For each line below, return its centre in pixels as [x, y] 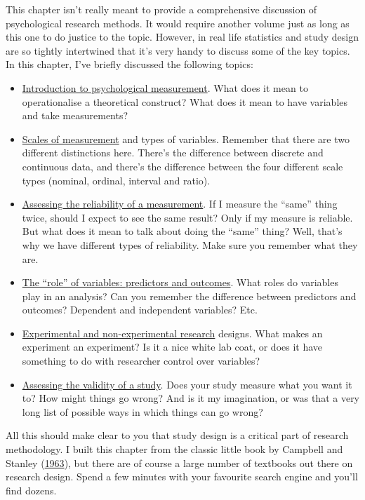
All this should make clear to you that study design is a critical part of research [177, 435]
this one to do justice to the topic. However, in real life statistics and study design [182, 37]
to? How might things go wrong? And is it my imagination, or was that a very [191, 398]
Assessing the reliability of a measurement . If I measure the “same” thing [180, 204]
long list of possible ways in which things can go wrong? [142, 411]
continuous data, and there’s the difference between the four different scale [182, 166]
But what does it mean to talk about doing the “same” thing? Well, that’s [182, 231]
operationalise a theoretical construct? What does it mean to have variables [185, 101]
